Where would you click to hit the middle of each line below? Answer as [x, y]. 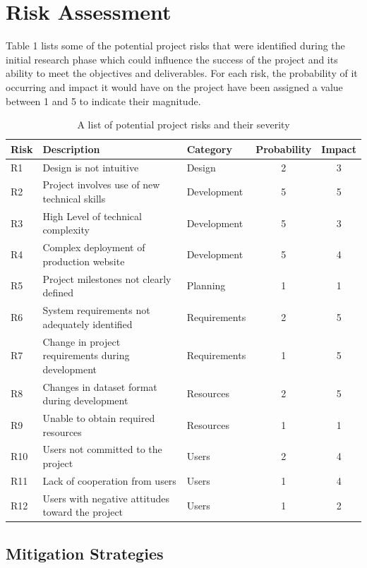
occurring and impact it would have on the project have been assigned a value [174, 86]
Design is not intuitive [91, 167]
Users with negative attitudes [106, 498]
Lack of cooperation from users [109, 480]
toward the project [83, 512]
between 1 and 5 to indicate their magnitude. [103, 101]
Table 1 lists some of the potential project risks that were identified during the [175, 46]
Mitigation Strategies [85, 553]
